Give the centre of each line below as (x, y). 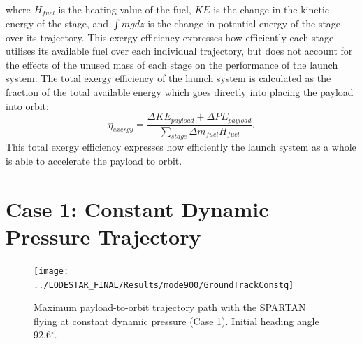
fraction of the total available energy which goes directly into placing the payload (180, 91)
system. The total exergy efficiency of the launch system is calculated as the (168, 78)
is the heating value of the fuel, (125, 9)
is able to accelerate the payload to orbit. (94, 161)
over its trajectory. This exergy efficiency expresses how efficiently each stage (170, 37)
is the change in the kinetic (271, 9)
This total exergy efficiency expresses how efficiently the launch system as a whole (181, 147)
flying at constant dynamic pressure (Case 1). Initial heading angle (176, 321)
